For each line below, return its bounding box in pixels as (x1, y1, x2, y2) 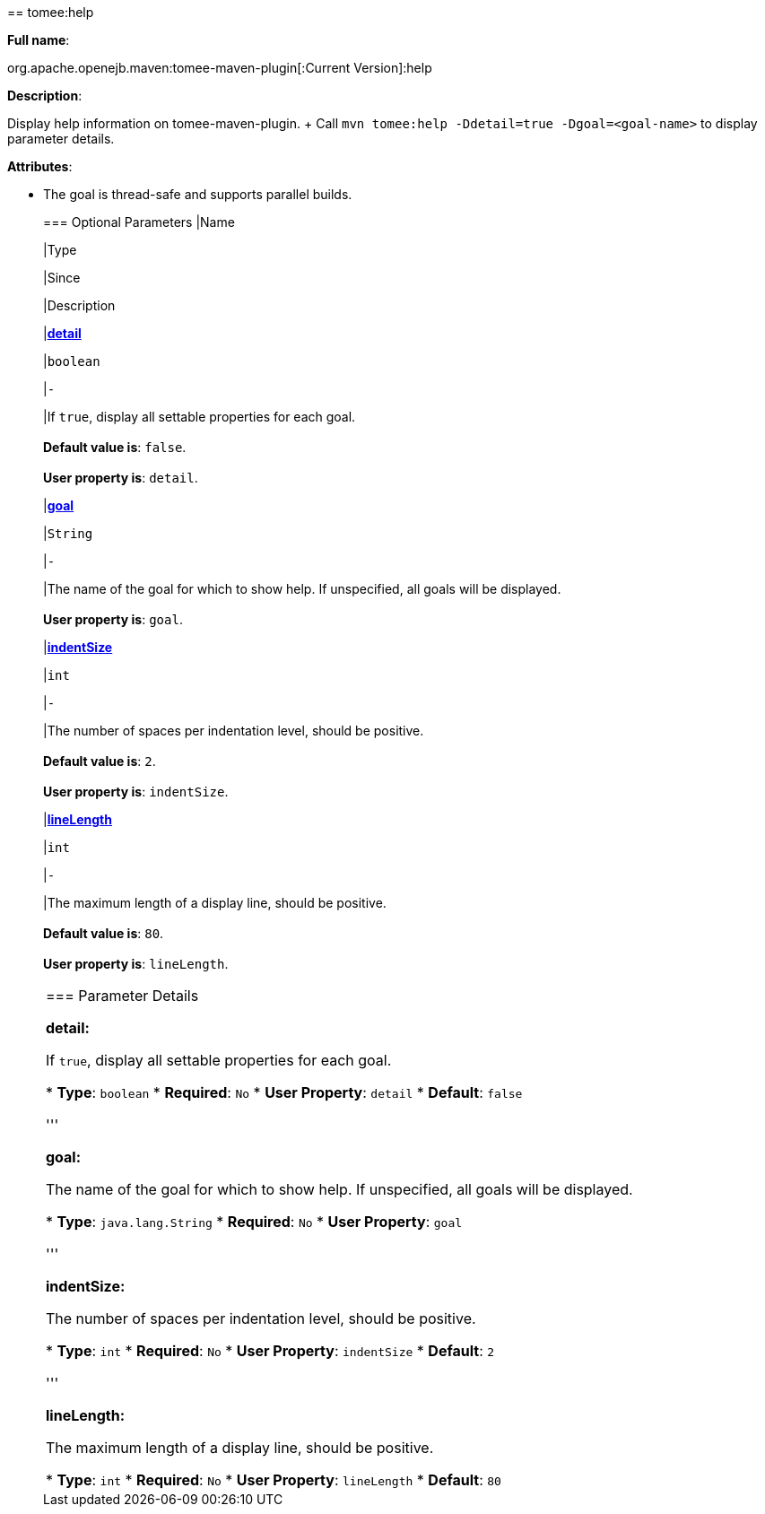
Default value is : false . (43, 439, 187, 455)
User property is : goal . (43, 612, 183, 627)
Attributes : (7, 159, 73, 174)
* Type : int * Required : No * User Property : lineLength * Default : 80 (46, 1471, 501, 1489)
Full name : (7, 32, 70, 48)
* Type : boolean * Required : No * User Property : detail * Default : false (46, 1083, 523, 1101)
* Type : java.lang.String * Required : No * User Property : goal (46, 1213, 463, 1231)
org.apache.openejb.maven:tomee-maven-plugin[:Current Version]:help (7, 60, 432, 75)
